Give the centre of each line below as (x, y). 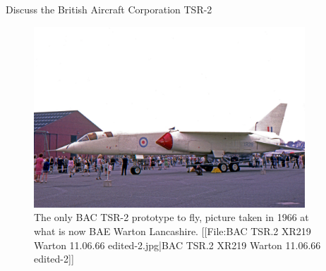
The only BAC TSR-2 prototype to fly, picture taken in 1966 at (171, 217)
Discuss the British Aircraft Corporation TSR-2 (109, 9)
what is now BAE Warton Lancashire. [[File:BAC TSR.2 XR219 (173, 231)
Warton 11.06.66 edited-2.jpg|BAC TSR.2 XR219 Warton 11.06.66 (177, 245)
